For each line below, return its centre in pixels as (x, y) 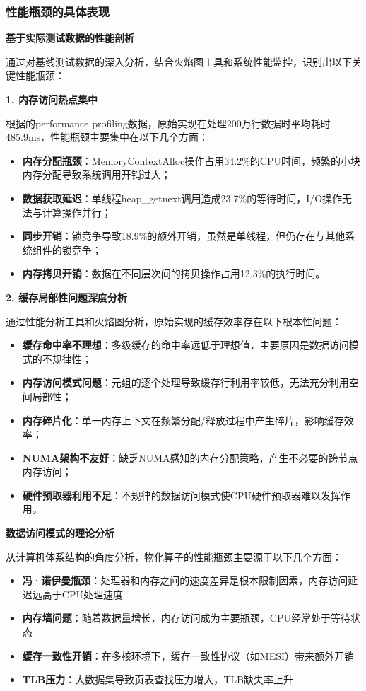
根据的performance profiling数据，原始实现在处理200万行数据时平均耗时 (168, 123)
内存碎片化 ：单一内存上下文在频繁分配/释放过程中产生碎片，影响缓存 (183, 420)
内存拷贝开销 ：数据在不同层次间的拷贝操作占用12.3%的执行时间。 (174, 273)
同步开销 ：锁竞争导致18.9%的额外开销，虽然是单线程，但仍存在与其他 (184, 236)
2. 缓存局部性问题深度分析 (66, 297)
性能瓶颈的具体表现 (58, 11)
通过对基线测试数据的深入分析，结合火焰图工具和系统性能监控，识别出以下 (179, 61)
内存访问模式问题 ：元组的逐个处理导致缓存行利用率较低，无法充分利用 (185, 382)
